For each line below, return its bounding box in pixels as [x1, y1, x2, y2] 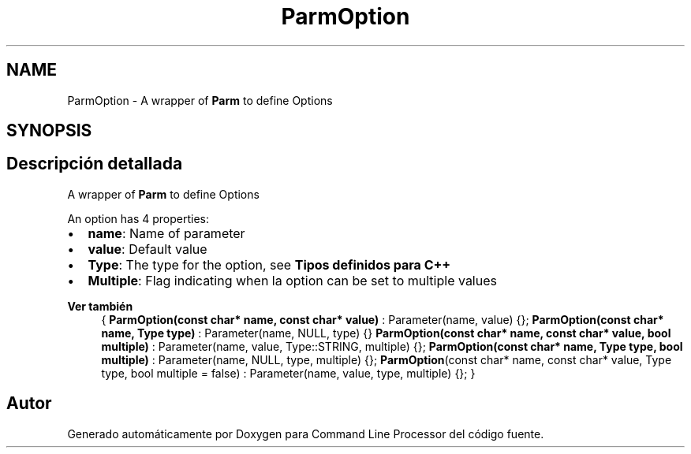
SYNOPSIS [6, 121, 92, 141]
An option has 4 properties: [67, 211, 210, 225]
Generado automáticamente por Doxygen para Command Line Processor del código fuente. [67, 426, 544, 441]
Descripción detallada [6, 154, 183, 174]
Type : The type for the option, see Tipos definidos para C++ [88, 256, 451, 273]
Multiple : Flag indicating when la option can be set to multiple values [88, 272, 497, 288]
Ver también [67, 299, 133, 313]
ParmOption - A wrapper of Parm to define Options [67, 93, 333, 107]
